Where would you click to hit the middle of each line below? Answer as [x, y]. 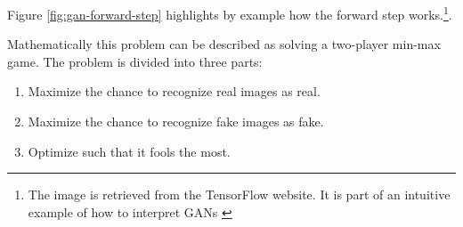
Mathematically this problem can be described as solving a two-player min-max [224, 44]
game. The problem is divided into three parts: [135, 61]
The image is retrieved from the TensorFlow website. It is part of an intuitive [239, 195]
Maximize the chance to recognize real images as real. [174, 91]
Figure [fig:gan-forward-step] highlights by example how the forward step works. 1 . [230, 13]
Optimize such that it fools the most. [129, 151]
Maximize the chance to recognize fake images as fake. [176, 122]
